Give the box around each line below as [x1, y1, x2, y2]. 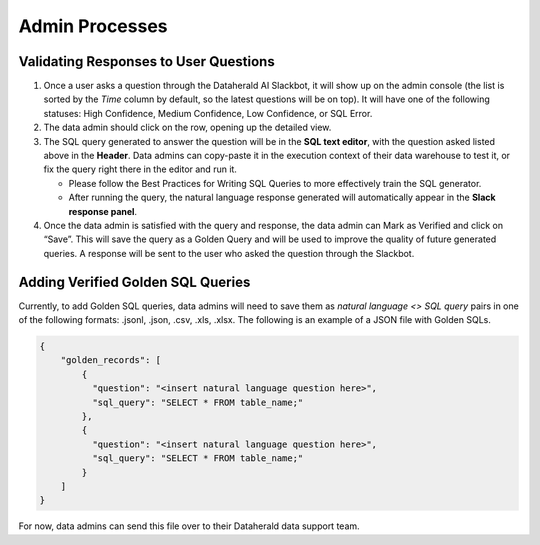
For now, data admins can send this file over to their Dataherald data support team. [18, 520, 360, 532]
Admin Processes [18, 15, 169, 37]
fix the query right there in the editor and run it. [43, 163, 237, 175]
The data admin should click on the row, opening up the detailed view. [43, 121, 332, 134]
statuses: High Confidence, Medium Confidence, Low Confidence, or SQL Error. [43, 107, 373, 119]
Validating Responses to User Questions [18, 53, 275, 70]
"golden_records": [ [60, 355, 162, 366]
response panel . [68, 205, 138, 217]
